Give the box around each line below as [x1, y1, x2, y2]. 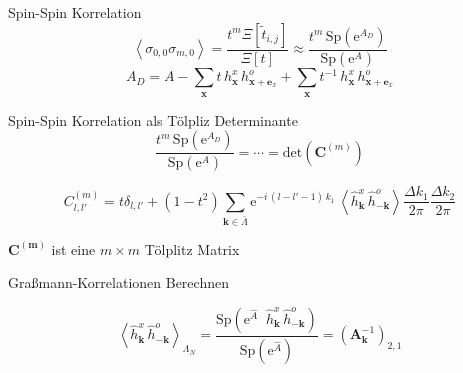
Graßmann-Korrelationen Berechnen [8, 272, 229, 293]
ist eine [51, 238, 96, 259]
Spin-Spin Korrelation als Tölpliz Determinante [8, 109, 298, 130]
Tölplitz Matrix [144, 238, 240, 259]
